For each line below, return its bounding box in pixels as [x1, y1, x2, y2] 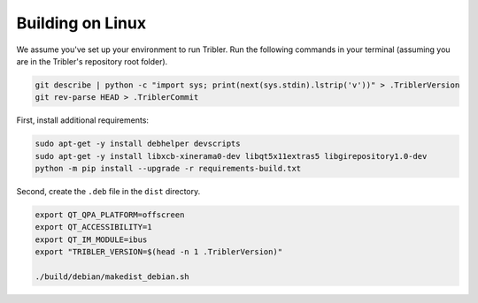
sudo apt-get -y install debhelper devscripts [35, 139, 241, 149]
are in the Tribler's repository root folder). [16, 56, 168, 66]
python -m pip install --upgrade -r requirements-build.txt [35, 163, 302, 174]
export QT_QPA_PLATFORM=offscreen [35, 210, 185, 220]
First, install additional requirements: [16, 115, 150, 125]
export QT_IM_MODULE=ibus [35, 234, 148, 245]
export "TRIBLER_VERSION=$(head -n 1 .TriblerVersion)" [35, 247, 283, 257]
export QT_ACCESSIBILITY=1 [35, 222, 152, 232]
